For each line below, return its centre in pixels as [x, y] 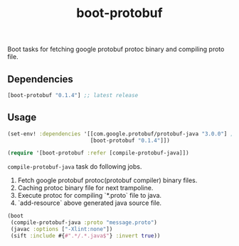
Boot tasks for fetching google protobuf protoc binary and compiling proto [116, 49]
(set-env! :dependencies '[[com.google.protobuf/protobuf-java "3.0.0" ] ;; [122, 134]
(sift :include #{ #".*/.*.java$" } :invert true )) [85, 235]
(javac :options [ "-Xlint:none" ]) [62, 229]
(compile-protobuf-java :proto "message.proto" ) [84, 223]
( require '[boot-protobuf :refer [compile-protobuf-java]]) [99, 153]
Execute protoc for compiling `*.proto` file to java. [90, 196]
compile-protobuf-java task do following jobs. [75, 167]
